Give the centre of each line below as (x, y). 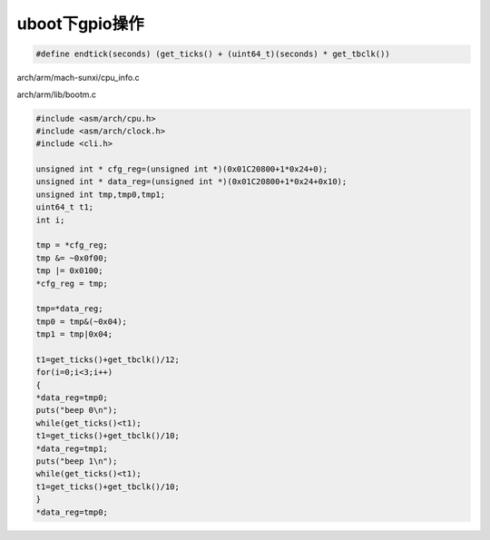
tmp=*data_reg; (69, 309)
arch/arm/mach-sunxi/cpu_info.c (78, 78)
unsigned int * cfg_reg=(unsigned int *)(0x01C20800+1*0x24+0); (182, 169)
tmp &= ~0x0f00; (72, 258)
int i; (50, 220)
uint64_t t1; (65, 207)
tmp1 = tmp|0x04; (74, 334)
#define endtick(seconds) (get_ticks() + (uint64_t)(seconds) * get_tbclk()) (213, 54)
